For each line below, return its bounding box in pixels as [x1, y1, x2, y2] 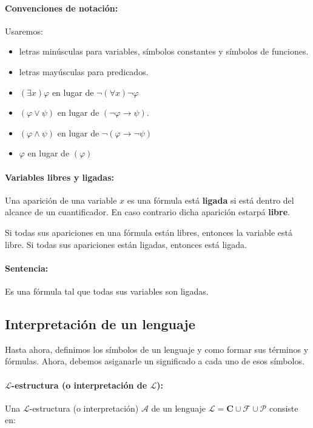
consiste [269, 401, 298, 414]
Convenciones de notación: [5, 1, 118, 14]
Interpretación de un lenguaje [5, 314, 195, 333]
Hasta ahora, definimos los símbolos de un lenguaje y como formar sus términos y [5, 343, 309, 355]
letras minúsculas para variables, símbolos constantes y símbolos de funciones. [19, 45, 309, 58]
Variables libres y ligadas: [5, 170, 114, 183]
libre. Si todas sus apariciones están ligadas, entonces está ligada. [5, 238, 247, 250]
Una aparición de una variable [5, 193, 117, 206]
